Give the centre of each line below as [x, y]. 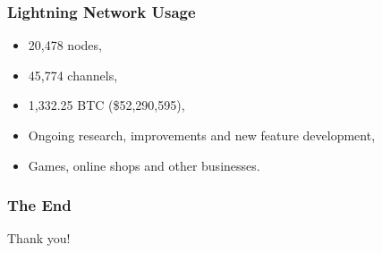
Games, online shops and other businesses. [144, 165]
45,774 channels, [73, 75]
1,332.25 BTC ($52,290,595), [106, 105]
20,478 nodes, [65, 45]
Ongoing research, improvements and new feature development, [202, 135]
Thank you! [39, 238]
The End [39, 205]
